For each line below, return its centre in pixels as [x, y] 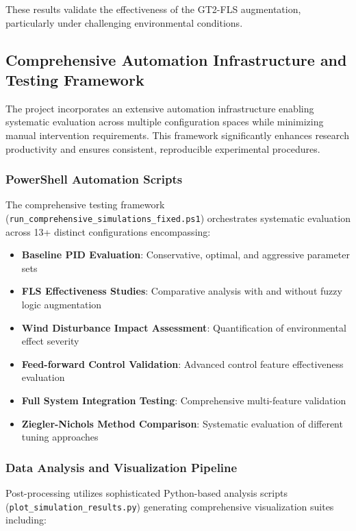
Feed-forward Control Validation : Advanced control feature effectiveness [182, 363]
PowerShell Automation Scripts [94, 179]
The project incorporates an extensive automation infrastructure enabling [160, 108]
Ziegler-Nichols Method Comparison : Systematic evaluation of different [182, 423]
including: [26, 520]
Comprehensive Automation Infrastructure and [176, 59]
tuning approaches [60, 437]
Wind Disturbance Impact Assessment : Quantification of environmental [184, 327]
